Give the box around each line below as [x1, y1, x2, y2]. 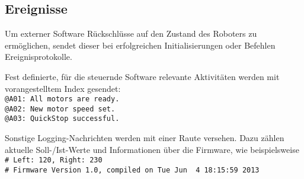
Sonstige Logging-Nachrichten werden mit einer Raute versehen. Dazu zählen [5, 132, 284, 144]
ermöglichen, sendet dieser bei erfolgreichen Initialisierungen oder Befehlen [5, 39, 276, 51]
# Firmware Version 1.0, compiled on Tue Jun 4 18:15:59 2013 [5, 165, 260, 174]
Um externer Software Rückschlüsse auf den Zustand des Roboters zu [5, 27, 257, 40]
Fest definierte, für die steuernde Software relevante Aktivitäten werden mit [5, 70, 280, 82]
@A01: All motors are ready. [5, 95, 120, 104]
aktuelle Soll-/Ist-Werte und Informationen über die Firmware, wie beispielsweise [5, 143, 299, 155]
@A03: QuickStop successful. [5, 114, 120, 123]
